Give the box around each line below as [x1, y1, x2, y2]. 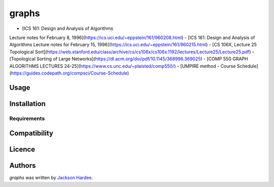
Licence [9, 145, 36, 154]
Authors [9, 161, 36, 170]
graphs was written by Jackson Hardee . [9, 175, 93, 181]
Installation [9, 99, 46, 108]
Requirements [9, 115, 45, 122]
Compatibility [9, 129, 53, 138]
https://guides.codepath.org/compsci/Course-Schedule [11, 70, 128, 76]
